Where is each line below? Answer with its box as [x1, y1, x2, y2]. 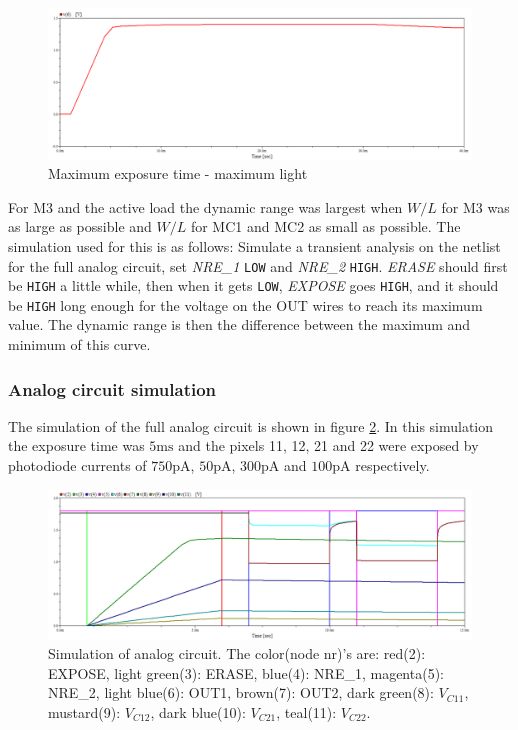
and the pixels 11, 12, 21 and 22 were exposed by [178, 435, 479, 456]
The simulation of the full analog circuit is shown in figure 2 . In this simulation [8, 415, 494, 436]
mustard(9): [48, 701, 121, 722]
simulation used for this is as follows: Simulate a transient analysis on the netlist [8, 235, 501, 256]
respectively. [355, 455, 430, 476]
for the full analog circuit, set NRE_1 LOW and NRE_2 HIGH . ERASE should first [8, 255, 508, 276]
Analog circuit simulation [8, 376, 217, 401]
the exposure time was [8, 435, 145, 456]
